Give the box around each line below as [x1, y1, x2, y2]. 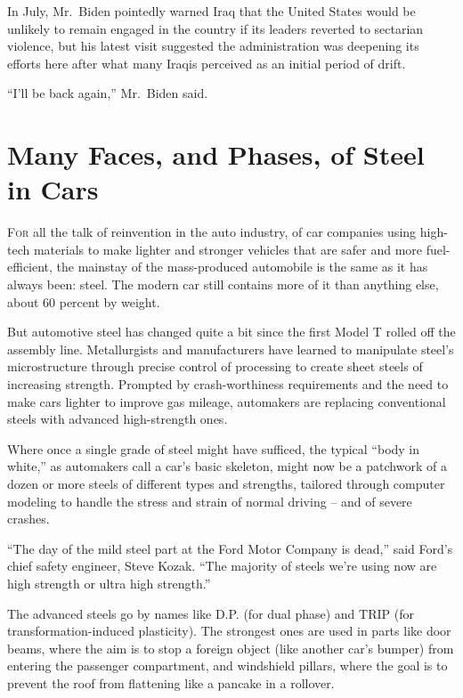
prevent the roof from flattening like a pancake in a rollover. [7, 673, 335, 692]
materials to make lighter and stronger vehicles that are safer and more [33, 239, 423, 258]
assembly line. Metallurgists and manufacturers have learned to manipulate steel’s [7, 339, 454, 358]
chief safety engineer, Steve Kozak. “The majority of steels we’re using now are [7, 556, 437, 575]
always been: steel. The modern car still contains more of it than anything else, [7, 275, 439, 294]
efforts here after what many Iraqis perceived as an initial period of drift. [7, 53, 406, 72]
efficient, [7, 257, 53, 276]
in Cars [7, 171, 99, 207]
